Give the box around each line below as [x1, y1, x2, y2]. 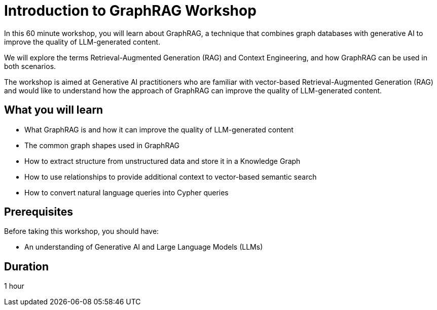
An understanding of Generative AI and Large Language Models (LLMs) [24, 243, 263, 252]
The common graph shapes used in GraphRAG [24, 141, 180, 150]
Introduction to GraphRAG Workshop [4, 2, 257, 19]
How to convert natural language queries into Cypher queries [24, 188, 229, 197]
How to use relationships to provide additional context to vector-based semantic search [24, 172, 317, 181]
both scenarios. [4, 61, 56, 71]
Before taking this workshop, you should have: [4, 227, 159, 236]
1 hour [4, 282, 24, 291]
